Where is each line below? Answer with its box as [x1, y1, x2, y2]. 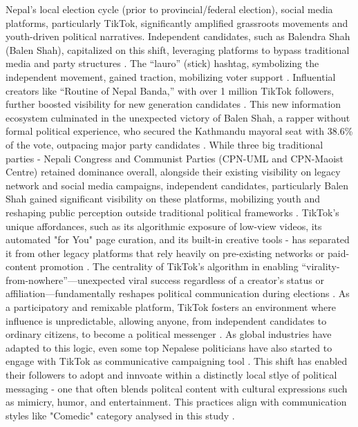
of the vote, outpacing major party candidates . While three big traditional [6, 137, 323, 151]
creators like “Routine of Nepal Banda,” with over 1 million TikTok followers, [6, 83, 335, 97]
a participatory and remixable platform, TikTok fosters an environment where [6, 300, 337, 314]
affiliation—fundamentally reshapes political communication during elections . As [6, 286, 350, 301]
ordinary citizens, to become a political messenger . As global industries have [6, 327, 332, 341]
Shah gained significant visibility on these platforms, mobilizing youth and [6, 191, 321, 206]
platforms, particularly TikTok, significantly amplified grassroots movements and [6, 15, 348, 30]
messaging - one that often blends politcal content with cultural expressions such [6, 381, 348, 395]
